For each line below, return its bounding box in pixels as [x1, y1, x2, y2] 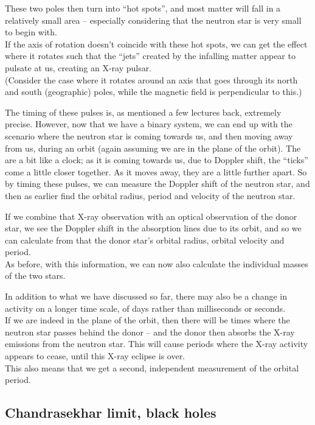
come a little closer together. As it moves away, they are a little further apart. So [5, 165, 307, 178]
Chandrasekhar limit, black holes [5, 403, 216, 422]
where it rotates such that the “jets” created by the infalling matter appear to [5, 49, 296, 62]
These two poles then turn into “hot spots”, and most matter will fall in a [5, 2, 281, 14]
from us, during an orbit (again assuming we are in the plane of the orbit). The [5, 141, 301, 154]
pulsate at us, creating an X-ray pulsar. [5, 61, 152, 74]
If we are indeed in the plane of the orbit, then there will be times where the [5, 314, 290, 326]
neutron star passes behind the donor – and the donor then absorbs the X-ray [5, 325, 295, 338]
